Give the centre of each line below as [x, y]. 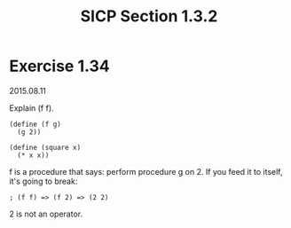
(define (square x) [45, 147]
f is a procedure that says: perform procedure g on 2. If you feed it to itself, [146, 171]
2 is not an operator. [46, 214]
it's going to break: [43, 181]
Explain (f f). [32, 107]
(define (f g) [35, 124]
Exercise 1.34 [59, 66]
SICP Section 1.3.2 [149, 16]
